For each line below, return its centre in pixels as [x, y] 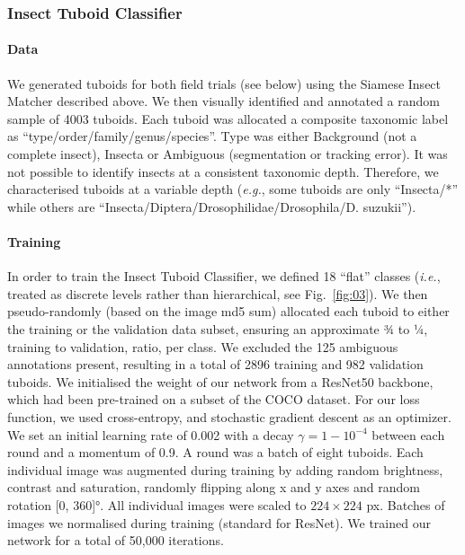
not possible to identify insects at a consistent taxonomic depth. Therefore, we [223, 171]
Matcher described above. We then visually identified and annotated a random [224, 101]
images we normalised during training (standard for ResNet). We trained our [219, 522]
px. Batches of [406, 504]
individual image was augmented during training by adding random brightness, [225, 469]
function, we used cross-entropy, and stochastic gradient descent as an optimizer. [229, 416]
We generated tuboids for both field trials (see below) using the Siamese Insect [224, 83]
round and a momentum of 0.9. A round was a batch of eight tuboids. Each [215, 452]
